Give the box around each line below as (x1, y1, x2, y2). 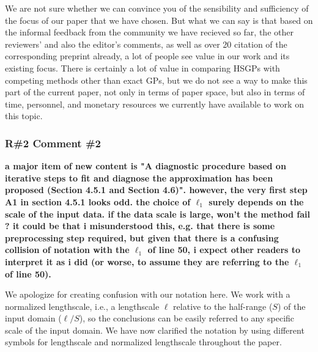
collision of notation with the (5, 243, 130, 256)
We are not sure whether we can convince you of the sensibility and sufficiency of (5, 2, 309, 14)
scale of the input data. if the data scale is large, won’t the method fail (5, 207, 310, 220)
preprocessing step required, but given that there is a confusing (5, 231, 279, 244)
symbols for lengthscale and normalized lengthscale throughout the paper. (5, 335, 282, 348)
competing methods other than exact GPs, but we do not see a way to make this (5, 73, 308, 86)
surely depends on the (209, 195, 304, 208)
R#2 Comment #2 (5, 135, 102, 150)
